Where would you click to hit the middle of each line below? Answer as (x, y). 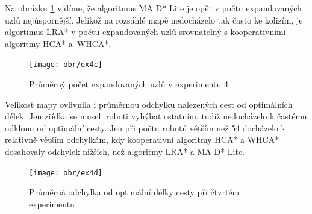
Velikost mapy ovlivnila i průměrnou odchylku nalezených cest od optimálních (149, 104)
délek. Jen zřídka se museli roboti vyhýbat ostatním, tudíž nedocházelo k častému (156, 116)
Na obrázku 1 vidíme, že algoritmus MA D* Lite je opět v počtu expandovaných (153, 8)
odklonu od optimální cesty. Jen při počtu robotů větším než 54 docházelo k (145, 127)
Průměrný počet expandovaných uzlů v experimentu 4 (129, 84)
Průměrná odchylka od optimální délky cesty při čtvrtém (134, 192)
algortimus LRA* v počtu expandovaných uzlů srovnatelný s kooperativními (145, 32)
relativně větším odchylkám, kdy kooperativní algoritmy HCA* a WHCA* (142, 140)
